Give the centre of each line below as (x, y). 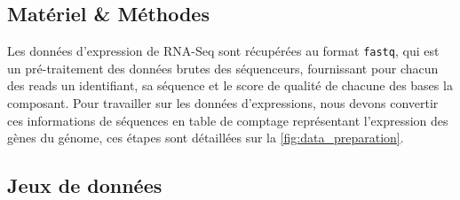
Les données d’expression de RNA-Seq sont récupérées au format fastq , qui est (223, 51)
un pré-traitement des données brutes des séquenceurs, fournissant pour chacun (223, 68)
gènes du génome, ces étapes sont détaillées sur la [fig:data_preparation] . (206, 138)
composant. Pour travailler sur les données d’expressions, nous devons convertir (223, 103)
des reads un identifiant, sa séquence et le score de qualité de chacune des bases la (230, 85)
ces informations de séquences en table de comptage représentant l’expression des (228, 120)
